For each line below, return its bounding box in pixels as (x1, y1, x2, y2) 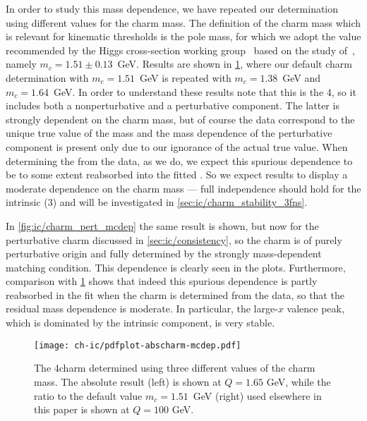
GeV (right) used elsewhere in (193, 388, 322, 403)
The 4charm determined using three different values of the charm (34, 360, 315, 375)
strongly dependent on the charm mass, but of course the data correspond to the (6, 111, 355, 126)
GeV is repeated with (140, 70, 231, 85)
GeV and (282, 70, 321, 85)
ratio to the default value (34, 388, 143, 403)
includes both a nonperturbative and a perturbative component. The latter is (6, 98, 339, 113)
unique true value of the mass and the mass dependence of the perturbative (6, 126, 332, 140)
